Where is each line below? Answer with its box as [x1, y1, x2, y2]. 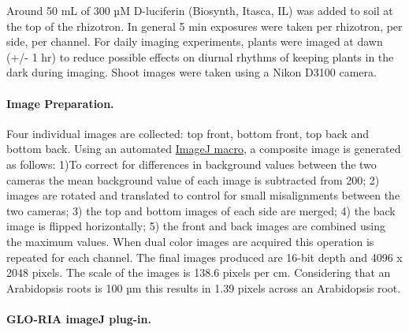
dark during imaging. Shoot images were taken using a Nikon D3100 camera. [6, 64, 377, 80]
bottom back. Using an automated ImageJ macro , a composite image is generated [6, 140, 401, 157]
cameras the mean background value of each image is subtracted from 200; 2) [6, 171, 380, 188]
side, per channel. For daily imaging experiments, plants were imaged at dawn [6, 33, 383, 50]
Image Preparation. [6, 95, 114, 111]
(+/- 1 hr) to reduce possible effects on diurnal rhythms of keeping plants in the [6, 48, 394, 65]
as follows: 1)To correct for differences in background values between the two [6, 155, 377, 172]
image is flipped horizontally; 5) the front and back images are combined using [6, 218, 386, 234]
